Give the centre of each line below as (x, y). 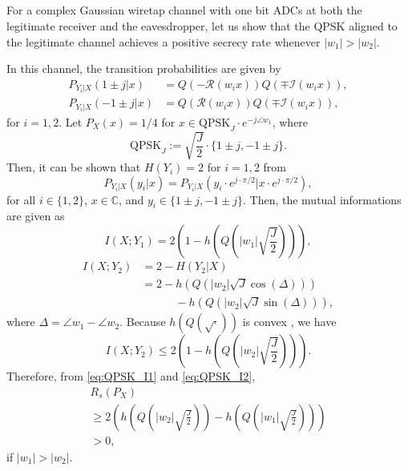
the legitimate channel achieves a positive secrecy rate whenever (164, 41)
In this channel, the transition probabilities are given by (144, 68)
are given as (36, 216)
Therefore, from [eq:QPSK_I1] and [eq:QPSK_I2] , (131, 376)
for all (21, 199)
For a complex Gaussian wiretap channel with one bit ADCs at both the (184, 10)
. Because (143, 322)
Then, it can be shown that (74, 167)
